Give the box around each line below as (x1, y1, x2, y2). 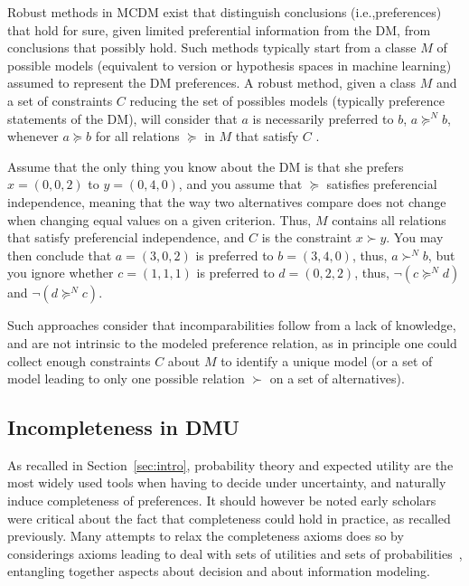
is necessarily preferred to (252, 109, 394, 128)
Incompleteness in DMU (7, 413, 239, 441)
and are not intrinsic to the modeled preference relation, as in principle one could (7, 333, 457, 352)
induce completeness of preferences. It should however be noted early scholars (7, 491, 436, 510)
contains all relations (332, 210, 446, 229)
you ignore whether (7, 263, 114, 282)
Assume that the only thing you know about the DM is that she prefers (7, 156, 404, 175)
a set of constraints (7, 90, 113, 109)
